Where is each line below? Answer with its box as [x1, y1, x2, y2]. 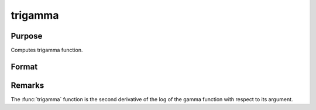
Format [11, 61, 38, 71]
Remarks [11, 80, 44, 90]
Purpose [11, 31, 43, 41]
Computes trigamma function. [11, 47, 83, 54]
